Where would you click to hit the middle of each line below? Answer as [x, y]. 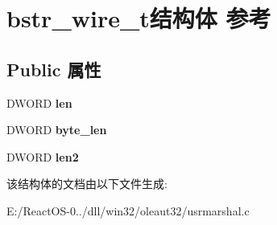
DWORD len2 [43, 156]
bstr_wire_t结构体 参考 [139, 18]
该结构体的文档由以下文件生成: [87, 184]
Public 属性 [54, 69]
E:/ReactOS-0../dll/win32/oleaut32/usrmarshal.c [128, 210]
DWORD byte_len [57, 130]
